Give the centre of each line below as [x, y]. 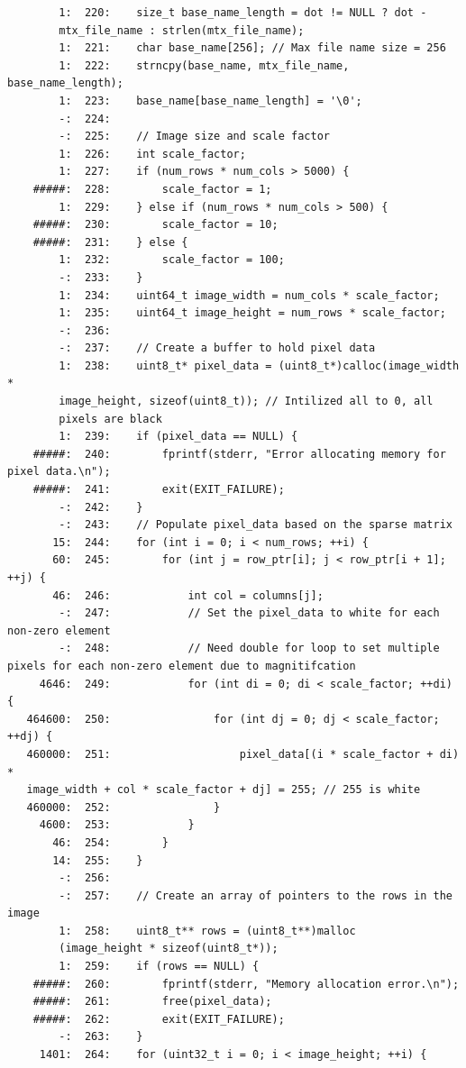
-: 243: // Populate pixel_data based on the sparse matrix [256, 525]
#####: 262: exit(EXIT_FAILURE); [159, 1019]
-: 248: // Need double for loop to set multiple [249, 648]
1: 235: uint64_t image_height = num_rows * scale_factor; [252, 313]
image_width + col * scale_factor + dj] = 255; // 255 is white [224, 790]
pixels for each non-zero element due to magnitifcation [182, 666]
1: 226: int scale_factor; [152, 154]
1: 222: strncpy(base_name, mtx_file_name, [204, 65]
